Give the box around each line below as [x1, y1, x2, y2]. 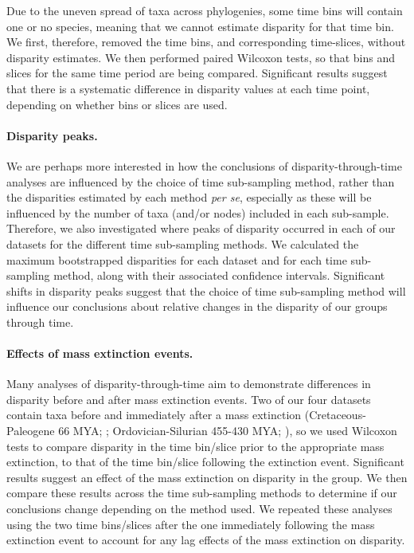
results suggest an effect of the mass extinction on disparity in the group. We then [6, 469, 408, 485]
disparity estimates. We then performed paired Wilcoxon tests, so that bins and [6, 49, 395, 65]
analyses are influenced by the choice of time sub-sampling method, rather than [6, 173, 395, 190]
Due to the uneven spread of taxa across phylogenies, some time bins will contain [6, 2, 403, 18]
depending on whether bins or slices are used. [6, 96, 228, 112]
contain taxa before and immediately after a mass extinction [6, 406, 302, 423]
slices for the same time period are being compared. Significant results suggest [6, 65, 388, 81]
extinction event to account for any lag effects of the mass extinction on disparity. [6, 531, 405, 548]
